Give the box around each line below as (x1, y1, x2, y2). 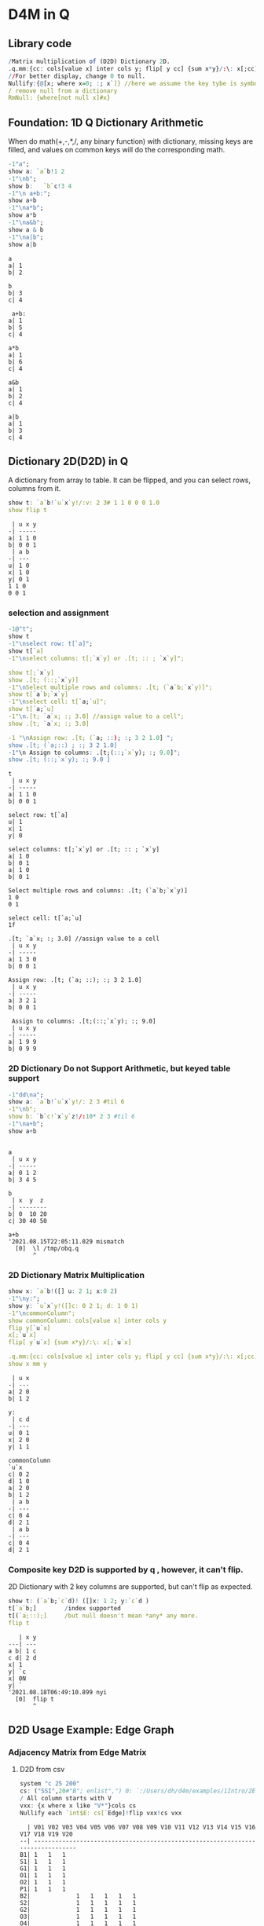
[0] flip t (15, 1695, 55, 1703)
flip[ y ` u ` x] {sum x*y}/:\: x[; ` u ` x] (8, 1338, 132, 1346)
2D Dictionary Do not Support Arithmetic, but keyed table (8, 1063, 231, 1074)
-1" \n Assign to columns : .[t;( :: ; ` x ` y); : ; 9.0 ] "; (8, 749, 181, 756)
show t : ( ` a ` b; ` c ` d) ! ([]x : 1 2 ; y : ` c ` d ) (8, 1597, 149, 1606)
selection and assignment (8, 607, 109, 618)
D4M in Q (8, 5, 71, 24)
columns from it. (8, 484, 61, 493)
